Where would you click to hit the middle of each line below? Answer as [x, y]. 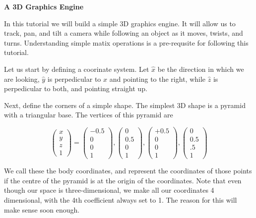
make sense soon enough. [42, 209]
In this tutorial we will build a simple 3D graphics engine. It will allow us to [120, 23]
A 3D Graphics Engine [44, 6]
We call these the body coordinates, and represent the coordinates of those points [128, 171]
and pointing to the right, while [158, 79]
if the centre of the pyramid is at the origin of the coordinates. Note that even [123, 180]
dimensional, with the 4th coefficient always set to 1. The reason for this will [121, 199]
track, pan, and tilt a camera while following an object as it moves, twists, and [124, 33]
